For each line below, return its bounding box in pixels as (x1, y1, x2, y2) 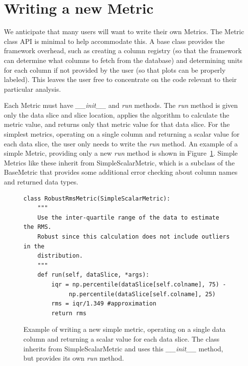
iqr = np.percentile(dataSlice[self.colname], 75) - (51, 281, 227, 288)
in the (23, 243, 44, 250)
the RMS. (23, 224, 52, 231)
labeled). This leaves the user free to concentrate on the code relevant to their (4, 74, 237, 84)
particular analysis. (4, 83, 61, 94)
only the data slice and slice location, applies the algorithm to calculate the (4, 109, 229, 120)
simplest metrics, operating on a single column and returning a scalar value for (4, 129, 240, 139)
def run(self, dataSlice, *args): (37, 271, 149, 279)
